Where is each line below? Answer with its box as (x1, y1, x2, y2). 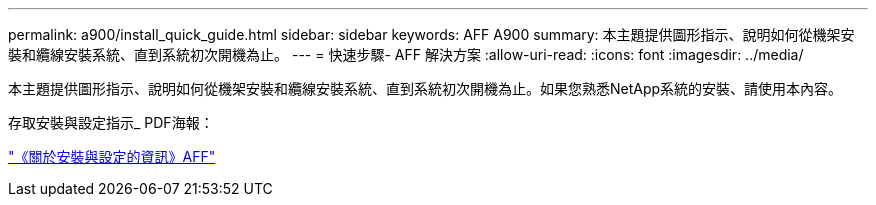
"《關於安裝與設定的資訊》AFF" (8, 148, 216, 165)
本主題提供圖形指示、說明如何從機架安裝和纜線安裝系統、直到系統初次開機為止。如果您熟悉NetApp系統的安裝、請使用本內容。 (8, 80, 843, 97)
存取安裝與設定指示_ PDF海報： (8, 114, 214, 131)
